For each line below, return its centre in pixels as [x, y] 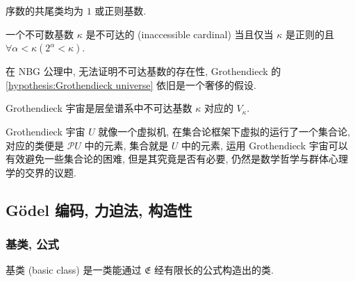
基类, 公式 [32, 244]
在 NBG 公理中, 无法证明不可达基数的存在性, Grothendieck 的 [143, 71]
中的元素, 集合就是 [126, 145]
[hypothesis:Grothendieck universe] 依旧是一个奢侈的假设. [131, 84]
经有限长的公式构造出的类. [214, 270]
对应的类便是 [35, 145]
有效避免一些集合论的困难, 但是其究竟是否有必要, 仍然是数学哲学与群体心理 [177, 159]
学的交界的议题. [41, 172]
